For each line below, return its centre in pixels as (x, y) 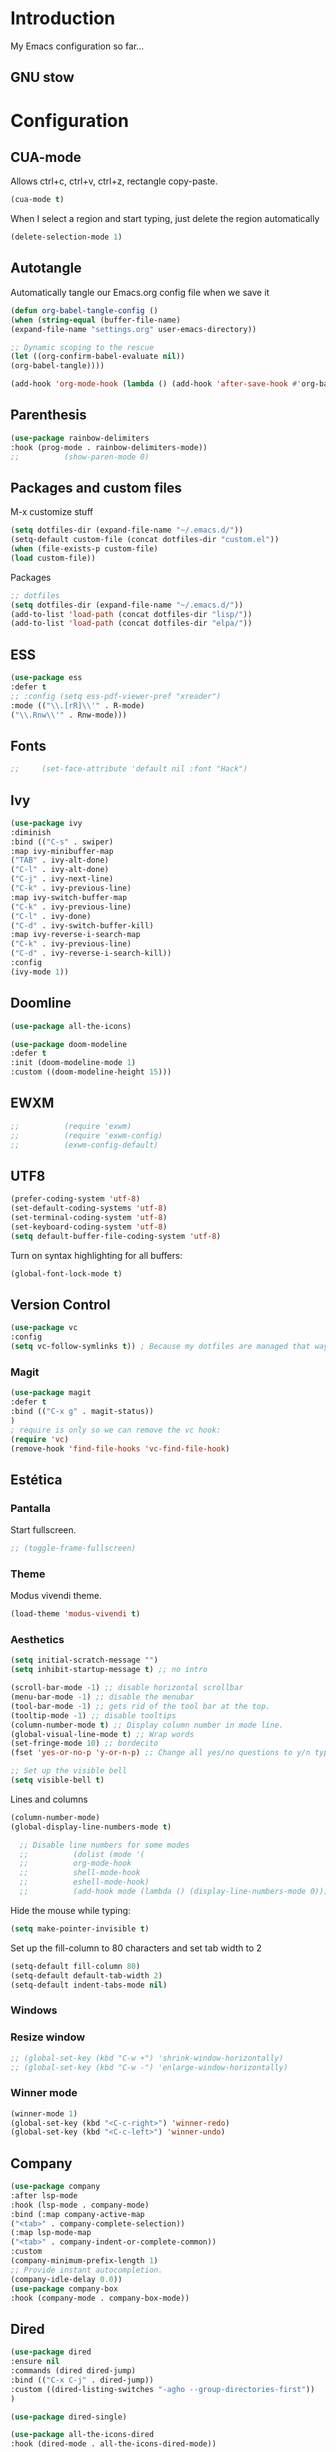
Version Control (60, 1304)
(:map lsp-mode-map (51, 2233)
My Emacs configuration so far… (77, 46)
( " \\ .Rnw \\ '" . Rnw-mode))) (69, 715)
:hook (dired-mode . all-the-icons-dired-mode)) (113, 2444)
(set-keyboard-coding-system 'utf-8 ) (89, 1227)
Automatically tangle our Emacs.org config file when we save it (140, 292)
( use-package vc (44, 1328)
